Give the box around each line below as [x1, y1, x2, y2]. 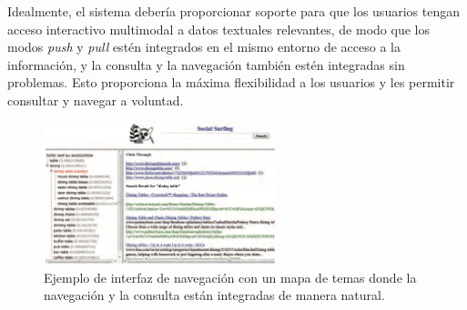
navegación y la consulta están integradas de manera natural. [44, 285, 385, 305]
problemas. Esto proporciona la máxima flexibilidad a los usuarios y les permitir [7, 73, 455, 92]
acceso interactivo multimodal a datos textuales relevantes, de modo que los [7, 19, 430, 38]
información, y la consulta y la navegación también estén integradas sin [7, 55, 405, 74]
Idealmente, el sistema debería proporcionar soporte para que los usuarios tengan [7, 2, 460, 20]
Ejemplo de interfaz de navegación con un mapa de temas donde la [44, 267, 417, 286]
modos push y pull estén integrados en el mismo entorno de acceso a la [7, 37, 401, 56]
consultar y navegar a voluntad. [7, 90, 184, 109]
